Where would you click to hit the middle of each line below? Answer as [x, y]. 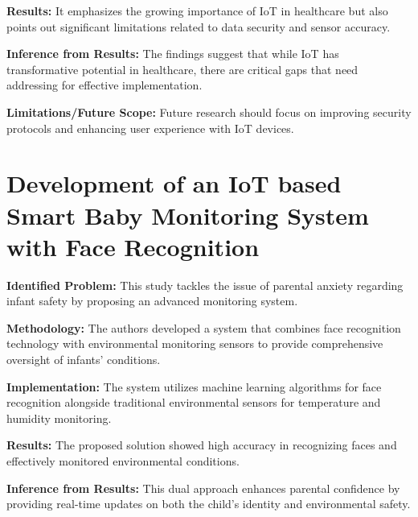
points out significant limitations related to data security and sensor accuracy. [199, 26]
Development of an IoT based [174, 183]
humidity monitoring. [59, 418]
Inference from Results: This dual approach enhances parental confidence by [203, 488]
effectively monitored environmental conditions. [123, 461]
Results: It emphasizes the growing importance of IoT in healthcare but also [197, 10]
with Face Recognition [133, 246]
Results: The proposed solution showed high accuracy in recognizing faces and [202, 445]
